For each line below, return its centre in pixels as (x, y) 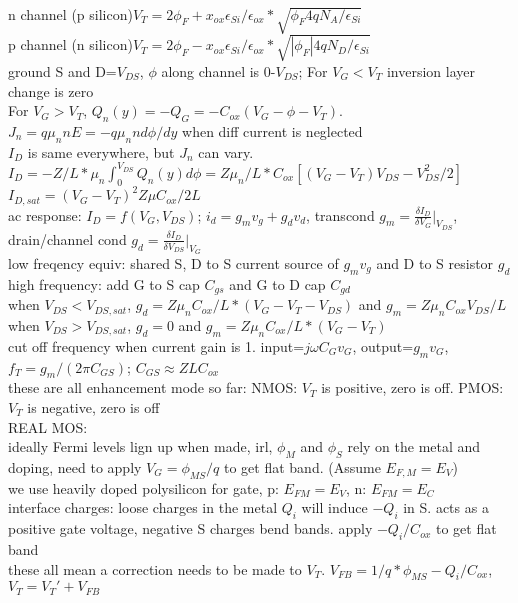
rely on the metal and (414, 446)
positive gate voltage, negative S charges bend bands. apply (190, 528)
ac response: (45, 214)
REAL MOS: (48, 426)
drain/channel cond (67, 238)
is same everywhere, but (101, 151)
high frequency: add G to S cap (104, 283)
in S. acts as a (446, 507)
